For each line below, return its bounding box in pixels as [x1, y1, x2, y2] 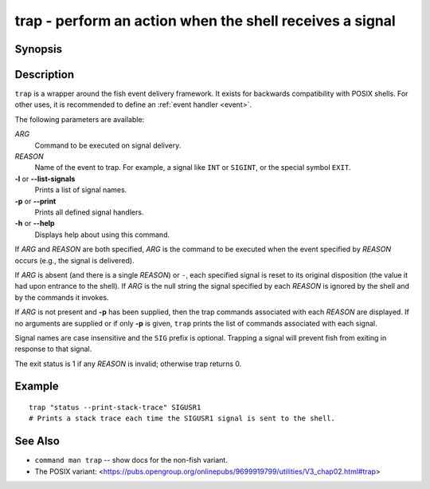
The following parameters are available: [14, 114, 145, 124]
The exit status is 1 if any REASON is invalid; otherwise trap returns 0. [14, 359, 242, 369]
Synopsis [14, 42, 63, 56]
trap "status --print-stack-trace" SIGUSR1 [29, 403, 201, 412]
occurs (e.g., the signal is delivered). [14, 255, 135, 265]
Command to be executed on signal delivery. [34, 140, 182, 150]
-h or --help [14, 219, 55, 228]
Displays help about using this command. [34, 230, 170, 239]
